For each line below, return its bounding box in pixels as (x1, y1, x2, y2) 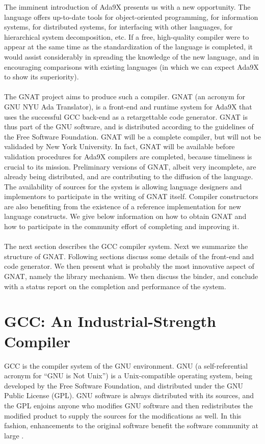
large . (4, 430, 24, 440)
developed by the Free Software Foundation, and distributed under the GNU (4, 380, 244, 391)
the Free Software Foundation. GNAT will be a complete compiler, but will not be (4, 131, 261, 142)
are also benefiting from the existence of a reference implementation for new (4, 201, 242, 211)
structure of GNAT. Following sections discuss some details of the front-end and (4, 251, 254, 261)
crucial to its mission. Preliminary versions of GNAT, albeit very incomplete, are (4, 161, 256, 172)
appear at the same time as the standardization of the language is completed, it (4, 41, 253, 52)
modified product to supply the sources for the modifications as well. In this (4, 410, 242, 421)
